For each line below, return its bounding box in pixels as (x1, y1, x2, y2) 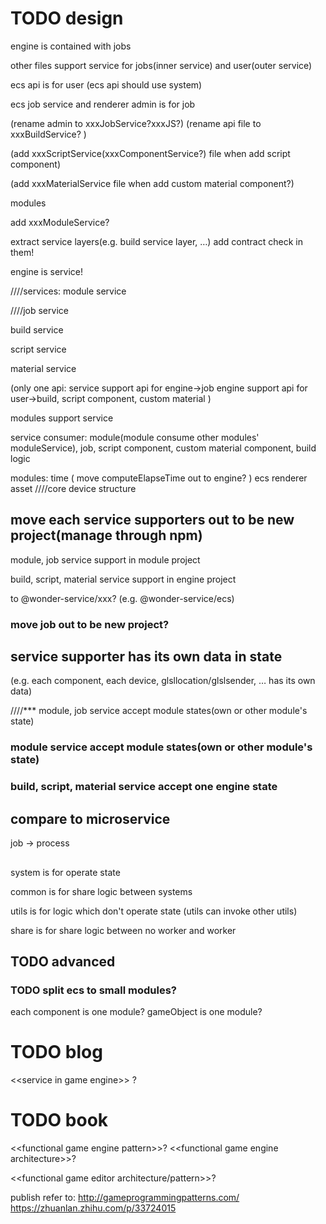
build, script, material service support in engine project (10, 573, 237, 585)
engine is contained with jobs (10, 40, 132, 52)
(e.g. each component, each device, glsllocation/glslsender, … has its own (10, 675, 316, 687)
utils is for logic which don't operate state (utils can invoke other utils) (10, 905, 298, 917)
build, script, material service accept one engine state (10, 780, 278, 794)
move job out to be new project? (10, 617, 170, 631)
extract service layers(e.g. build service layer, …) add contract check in (10, 235, 303, 247)
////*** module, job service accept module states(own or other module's (10, 705, 308, 717)
